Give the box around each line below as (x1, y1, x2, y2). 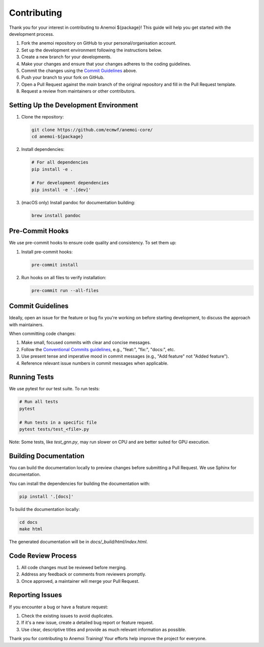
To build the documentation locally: (9, 506, 80, 512)
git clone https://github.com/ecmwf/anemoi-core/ (31, 127, 153, 132)
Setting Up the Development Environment (9, 101, 138, 109)
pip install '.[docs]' (19, 494, 74, 499)
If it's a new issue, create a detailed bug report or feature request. (21, 620, 154, 625)
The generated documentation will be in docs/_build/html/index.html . (9, 539, 148, 545)
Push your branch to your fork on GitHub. (21, 74, 105, 80)
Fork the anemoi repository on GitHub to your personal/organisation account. (21, 40, 177, 46)
